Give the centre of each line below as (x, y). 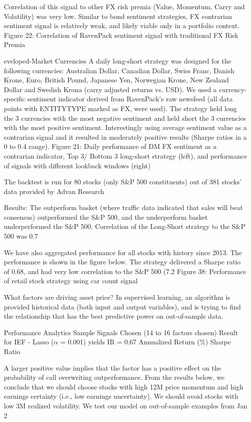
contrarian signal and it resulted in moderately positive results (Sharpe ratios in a (125, 137)
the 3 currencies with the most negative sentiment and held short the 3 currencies (125, 118)
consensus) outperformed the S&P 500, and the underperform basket (106, 217)
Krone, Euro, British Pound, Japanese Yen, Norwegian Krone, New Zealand (117, 80)
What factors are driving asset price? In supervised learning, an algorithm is (117, 297)
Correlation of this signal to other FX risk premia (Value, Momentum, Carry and (125, 6)
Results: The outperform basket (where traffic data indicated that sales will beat (124, 207)
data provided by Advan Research (54, 191)
